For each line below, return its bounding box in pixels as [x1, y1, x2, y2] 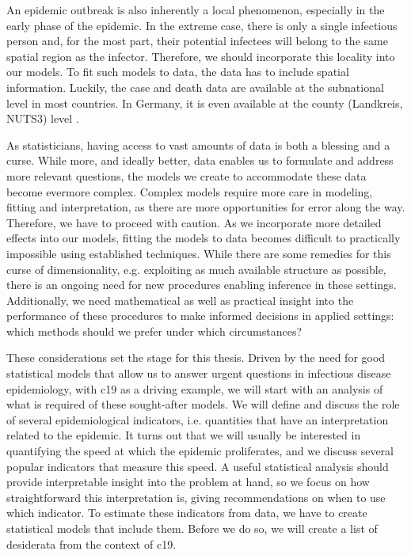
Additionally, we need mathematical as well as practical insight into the [6, 291, 354, 308]
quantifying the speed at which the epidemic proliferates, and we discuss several [6, 443, 394, 459]
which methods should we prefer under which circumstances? [6, 322, 303, 339]
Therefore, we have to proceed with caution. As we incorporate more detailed [6, 214, 382, 230]
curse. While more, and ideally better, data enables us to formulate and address [6, 152, 394, 169]
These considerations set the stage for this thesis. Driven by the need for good [6, 349, 386, 366]
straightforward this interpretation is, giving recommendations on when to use [6, 488, 386, 505]
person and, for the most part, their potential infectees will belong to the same [6, 32, 388, 49]
